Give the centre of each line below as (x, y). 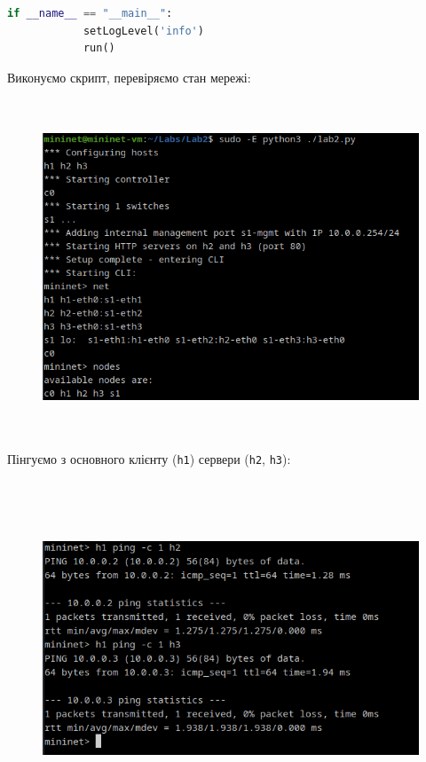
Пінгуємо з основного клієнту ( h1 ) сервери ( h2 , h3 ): (149, 458)
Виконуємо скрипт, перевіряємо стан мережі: (129, 77)
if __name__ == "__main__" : (90, 13)
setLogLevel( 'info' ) (143, 31)
